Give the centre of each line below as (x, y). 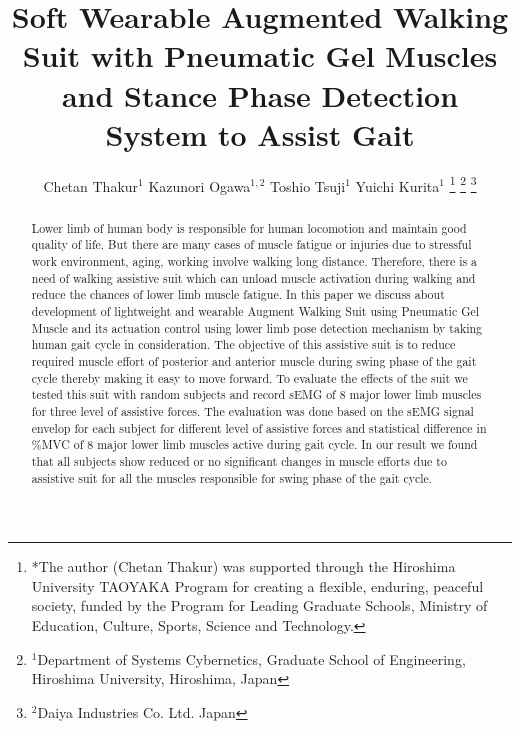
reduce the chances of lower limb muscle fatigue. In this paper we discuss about (238, 294)
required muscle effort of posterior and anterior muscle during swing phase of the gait (254, 360)
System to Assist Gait (260, 133)
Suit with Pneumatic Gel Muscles (260, 55)
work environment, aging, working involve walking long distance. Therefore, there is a (254, 261)
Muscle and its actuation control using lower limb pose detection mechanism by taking (257, 327)
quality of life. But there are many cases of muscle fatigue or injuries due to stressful (251, 244)
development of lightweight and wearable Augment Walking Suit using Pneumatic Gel (255, 311)
